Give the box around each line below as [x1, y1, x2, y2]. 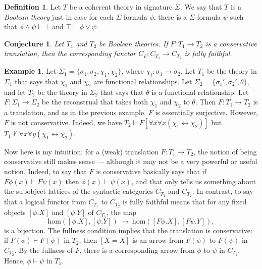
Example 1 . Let [4, 66, 57, 76]
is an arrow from [132, 235, 184, 245]
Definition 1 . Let [4, 2, 61, 12]
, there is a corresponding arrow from [79, 244, 195, 255]
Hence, [4, 255, 25, 265]
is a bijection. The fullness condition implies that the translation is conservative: [4, 225, 252, 235]
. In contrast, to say [192, 186, 253, 196]
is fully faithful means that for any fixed [122, 196, 247, 207]
